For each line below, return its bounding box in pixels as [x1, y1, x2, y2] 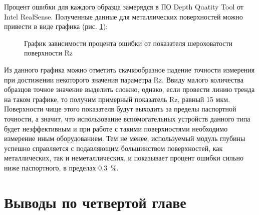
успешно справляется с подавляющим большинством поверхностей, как [4, 142, 223, 153]
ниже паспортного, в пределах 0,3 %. [4, 162, 119, 172]
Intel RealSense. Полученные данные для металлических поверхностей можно [4, 11, 243, 21]
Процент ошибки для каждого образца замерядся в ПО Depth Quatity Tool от [4, 1, 243, 11]
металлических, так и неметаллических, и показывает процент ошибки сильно [4, 152, 243, 163]
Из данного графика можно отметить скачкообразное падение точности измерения [4, 64, 255, 74]
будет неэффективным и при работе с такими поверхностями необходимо [4, 123, 228, 133]
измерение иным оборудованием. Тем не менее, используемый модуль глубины [4, 133, 245, 143]
